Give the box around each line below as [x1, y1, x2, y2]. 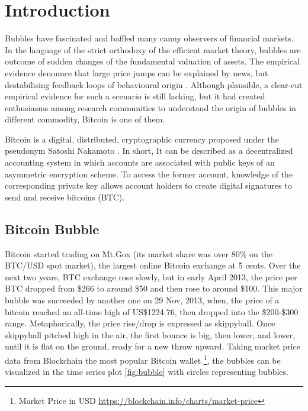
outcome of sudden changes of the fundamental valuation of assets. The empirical [5, 55, 300, 67]
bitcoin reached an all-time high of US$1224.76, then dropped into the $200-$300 [5, 305, 299, 318]
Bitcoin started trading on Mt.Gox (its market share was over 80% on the [5, 247, 272, 260]
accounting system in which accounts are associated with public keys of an [5, 156, 275, 169]
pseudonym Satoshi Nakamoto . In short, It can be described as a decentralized [5, 144, 293, 157]
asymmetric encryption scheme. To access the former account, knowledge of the [5, 167, 293, 180]
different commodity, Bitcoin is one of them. [5, 113, 165, 125]
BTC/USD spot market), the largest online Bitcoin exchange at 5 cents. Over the [5, 259, 301, 271]
